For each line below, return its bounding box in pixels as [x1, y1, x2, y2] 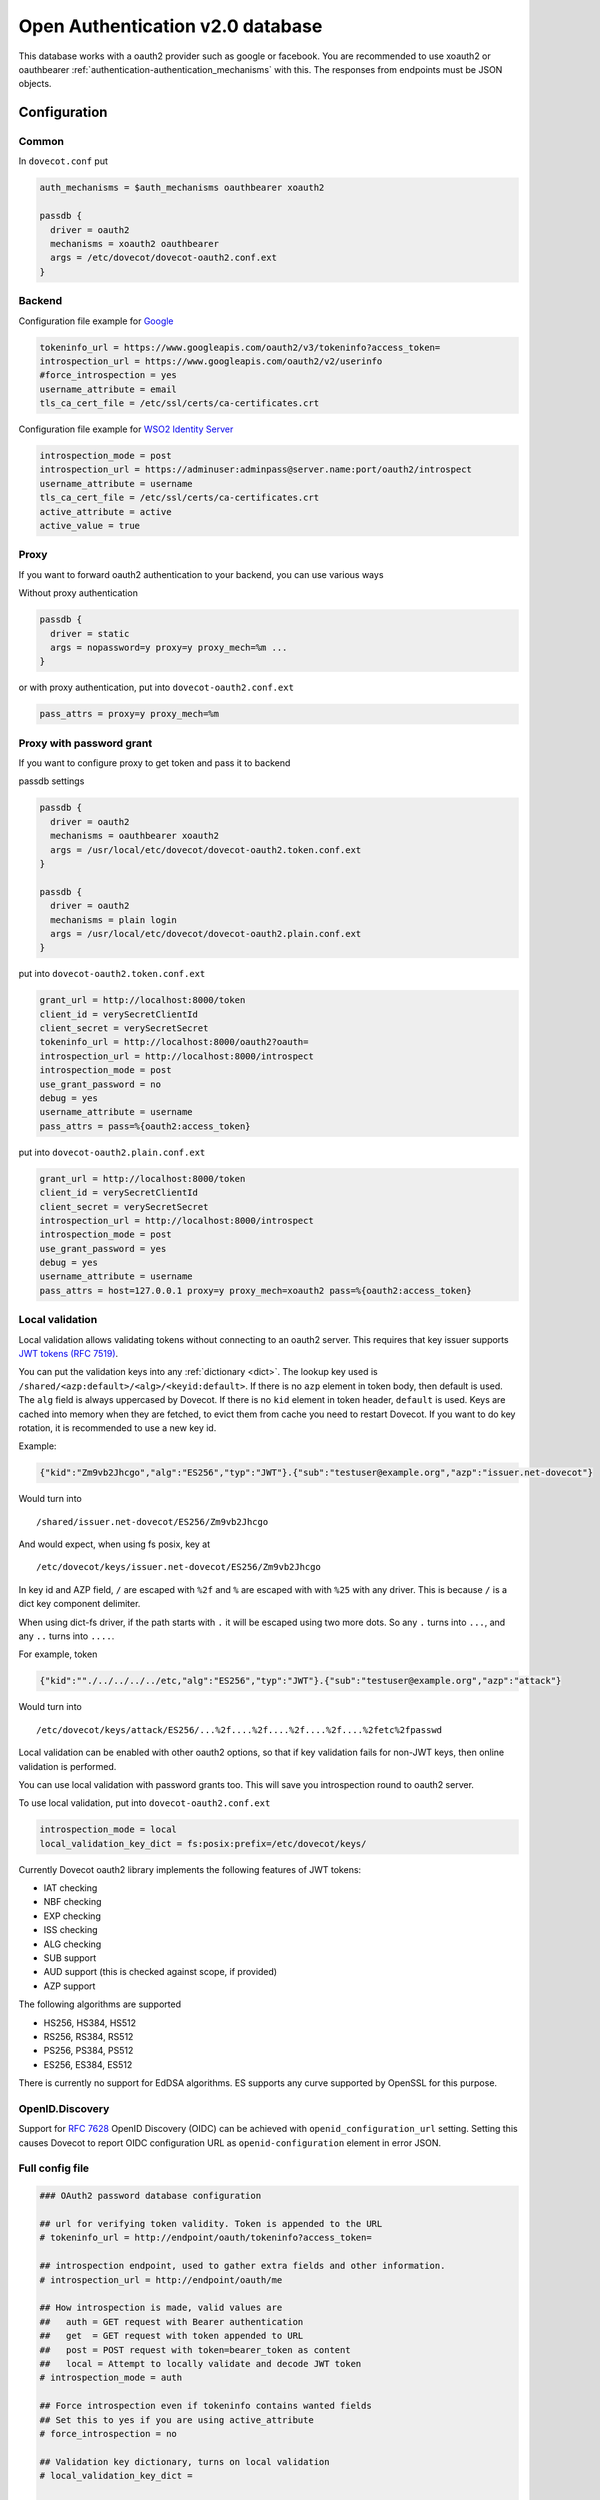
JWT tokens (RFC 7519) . [18, 1347, 119, 1359]
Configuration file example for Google [18, 315, 174, 327]
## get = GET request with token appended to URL [39, 2330, 304, 2342]
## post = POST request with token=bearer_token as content [39, 2344, 351, 2355]
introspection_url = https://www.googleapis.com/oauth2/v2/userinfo [39, 355, 383, 367]
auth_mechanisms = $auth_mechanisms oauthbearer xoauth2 [39, 182, 325, 194]
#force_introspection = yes [39, 370, 177, 381]
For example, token [18, 1648, 98, 1660]
